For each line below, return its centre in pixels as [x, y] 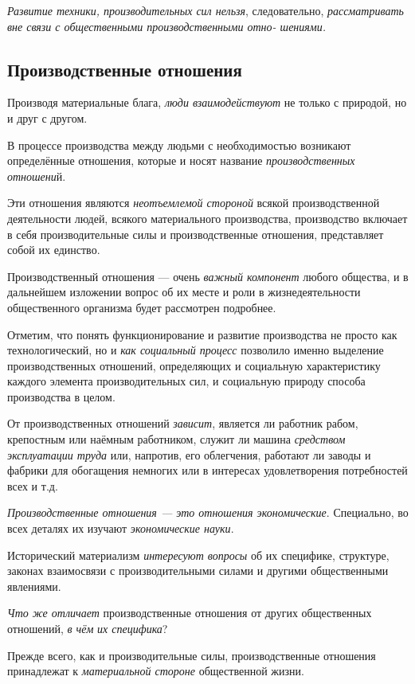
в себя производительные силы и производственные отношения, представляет [196, 234]
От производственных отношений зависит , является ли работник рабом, [183, 423]
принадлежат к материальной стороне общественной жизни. [156, 671]
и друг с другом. [47, 117]
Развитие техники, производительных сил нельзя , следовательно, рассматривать [206, 10]
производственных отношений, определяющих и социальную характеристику [194, 365]
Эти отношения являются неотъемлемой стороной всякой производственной [194, 203]
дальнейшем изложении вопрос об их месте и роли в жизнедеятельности [184, 292]
